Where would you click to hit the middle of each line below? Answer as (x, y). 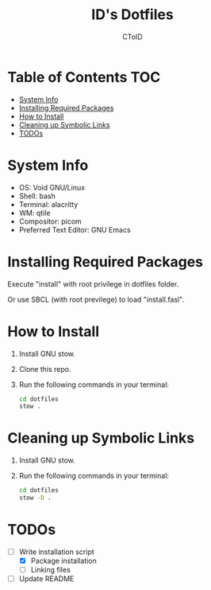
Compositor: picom (50, 221)
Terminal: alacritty (48, 204)
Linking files (50, 570)
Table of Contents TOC (84, 77)
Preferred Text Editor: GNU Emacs (75, 229)
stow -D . (35, 498)
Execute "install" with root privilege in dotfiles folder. (93, 283)
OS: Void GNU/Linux (52, 187)
